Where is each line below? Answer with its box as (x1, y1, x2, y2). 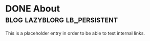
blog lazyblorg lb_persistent (5, 13, 118, 25)
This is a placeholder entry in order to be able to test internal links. (5, 30, 145, 36)
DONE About (5, 3, 60, 14)
